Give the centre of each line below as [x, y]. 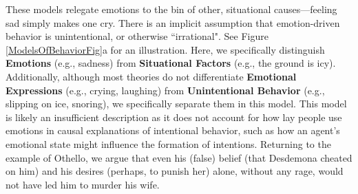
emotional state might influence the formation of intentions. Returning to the [168, 143]
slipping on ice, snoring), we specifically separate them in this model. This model [176, 104]
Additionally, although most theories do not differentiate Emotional [151, 76]
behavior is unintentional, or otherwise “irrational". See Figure [137, 36]
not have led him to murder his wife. [83, 184]
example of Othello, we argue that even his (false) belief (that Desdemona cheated [179, 157]
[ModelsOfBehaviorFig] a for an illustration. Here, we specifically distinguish [165, 49]
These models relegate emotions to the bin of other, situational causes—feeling [171, 9]
